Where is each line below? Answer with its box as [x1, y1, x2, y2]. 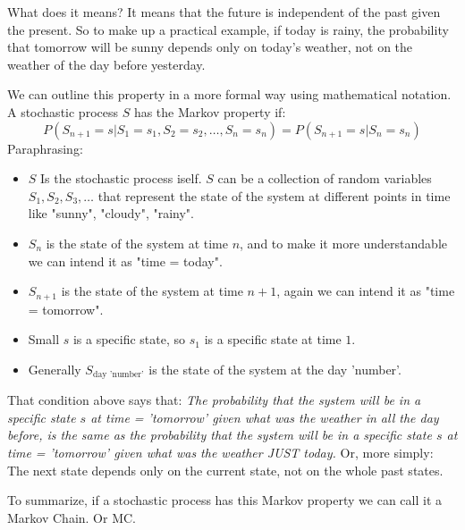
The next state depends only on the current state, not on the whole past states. [7, 460, 444, 479]
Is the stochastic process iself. [40, 169, 202, 188]
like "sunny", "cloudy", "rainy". [28, 204, 194, 223]
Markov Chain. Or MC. [7, 508, 136, 526]
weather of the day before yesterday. [7, 55, 206, 73]
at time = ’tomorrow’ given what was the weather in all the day [90, 408, 439, 426]
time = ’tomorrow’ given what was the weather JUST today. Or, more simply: [7, 443, 434, 461]
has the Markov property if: [133, 102, 286, 121]
